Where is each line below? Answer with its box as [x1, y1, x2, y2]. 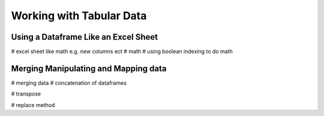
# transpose [11, 90, 41, 97]
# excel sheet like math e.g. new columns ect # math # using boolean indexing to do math [11, 48, 233, 55]
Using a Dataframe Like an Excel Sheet [11, 32, 158, 42]
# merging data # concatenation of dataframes [11, 79, 127, 87]
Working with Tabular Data [11, 9, 147, 22]
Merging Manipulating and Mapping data [11, 63, 167, 73]
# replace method [11, 101, 55, 108]
